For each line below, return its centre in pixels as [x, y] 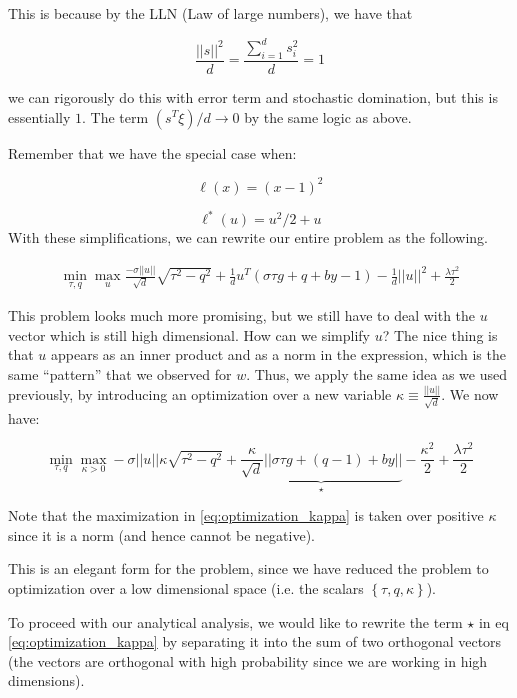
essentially [39, 116]
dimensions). [46, 680]
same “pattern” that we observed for [120, 374]
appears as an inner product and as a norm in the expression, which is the [278, 354]
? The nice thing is [440, 334]
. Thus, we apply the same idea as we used [376, 374]
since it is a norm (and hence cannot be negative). [162, 534]
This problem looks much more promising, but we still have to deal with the [242, 315]
